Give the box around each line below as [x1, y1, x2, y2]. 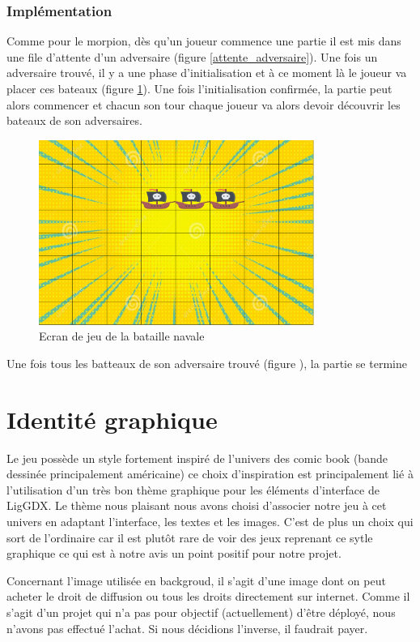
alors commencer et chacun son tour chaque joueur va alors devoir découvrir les [6, 96, 401, 113]
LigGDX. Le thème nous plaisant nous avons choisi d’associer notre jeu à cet [6, 497, 387, 514]
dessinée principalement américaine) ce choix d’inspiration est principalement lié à [6, 465, 414, 482]
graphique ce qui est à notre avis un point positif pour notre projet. [6, 545, 342, 562]
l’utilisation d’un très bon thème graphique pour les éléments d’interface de [6, 481, 380, 498]
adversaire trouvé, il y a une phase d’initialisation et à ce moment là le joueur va [6, 64, 407, 81]
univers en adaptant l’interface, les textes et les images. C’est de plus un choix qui [6, 512, 414, 529]
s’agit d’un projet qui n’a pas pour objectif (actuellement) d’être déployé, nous [6, 603, 396, 620]
